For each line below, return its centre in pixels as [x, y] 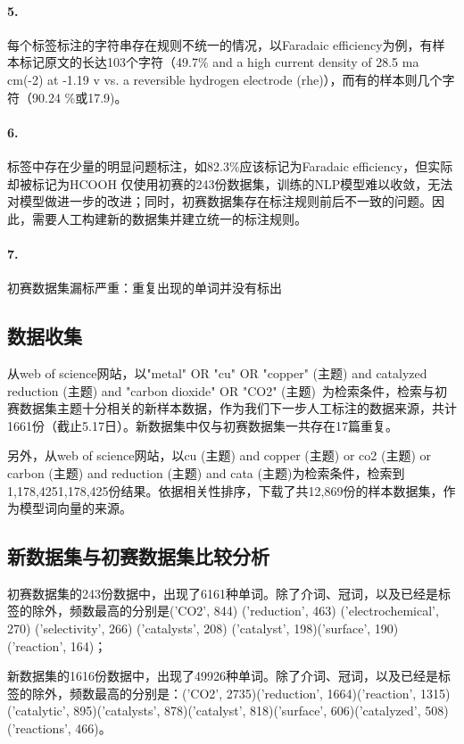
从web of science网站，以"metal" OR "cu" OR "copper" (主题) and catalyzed [217, 372]
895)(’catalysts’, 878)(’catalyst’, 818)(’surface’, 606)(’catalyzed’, [247, 711]
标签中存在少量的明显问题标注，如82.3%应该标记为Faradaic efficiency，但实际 [230, 165]
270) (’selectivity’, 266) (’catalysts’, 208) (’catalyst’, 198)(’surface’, [189, 628]
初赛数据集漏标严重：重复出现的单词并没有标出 [145, 288]
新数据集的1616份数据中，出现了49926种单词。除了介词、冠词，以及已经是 [223, 676]
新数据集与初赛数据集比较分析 [138, 556]
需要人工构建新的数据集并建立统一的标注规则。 [169, 218]
